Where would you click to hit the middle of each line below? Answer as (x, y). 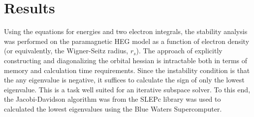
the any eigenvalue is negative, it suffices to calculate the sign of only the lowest (124, 80)
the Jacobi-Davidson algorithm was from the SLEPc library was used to (112, 99)
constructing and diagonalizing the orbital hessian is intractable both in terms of (126, 60)
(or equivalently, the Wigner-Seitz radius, (66, 51)
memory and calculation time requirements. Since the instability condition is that (127, 70)
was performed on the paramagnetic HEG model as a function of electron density (127, 41)
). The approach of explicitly (179, 51)
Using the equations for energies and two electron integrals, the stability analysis (126, 31)
